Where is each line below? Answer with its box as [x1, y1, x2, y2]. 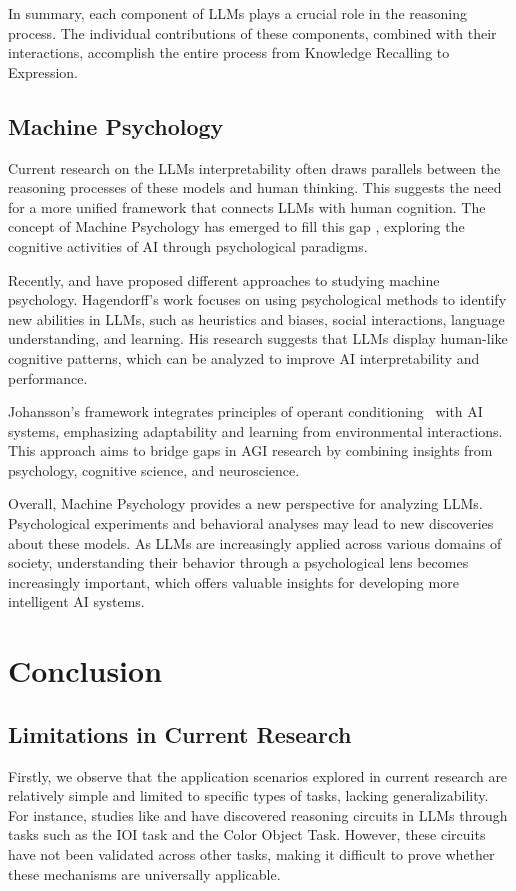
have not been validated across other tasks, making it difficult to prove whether [8, 844, 495, 864]
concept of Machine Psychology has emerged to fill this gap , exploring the [8, 216, 465, 237]
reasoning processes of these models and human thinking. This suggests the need [8, 177, 502, 198]
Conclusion [8, 650, 163, 691]
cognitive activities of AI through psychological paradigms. [8, 235, 368, 256]
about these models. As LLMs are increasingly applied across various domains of [8, 532, 502, 553]
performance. [8, 367, 88, 388]
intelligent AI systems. [8, 591, 145, 612]
